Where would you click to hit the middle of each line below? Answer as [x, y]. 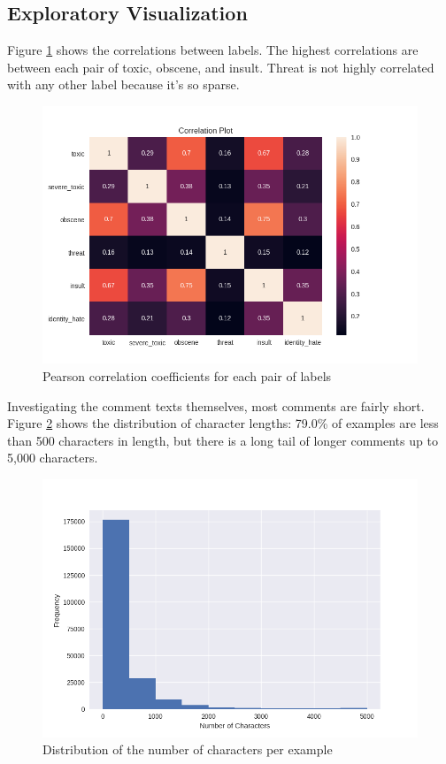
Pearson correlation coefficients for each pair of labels [187, 376]
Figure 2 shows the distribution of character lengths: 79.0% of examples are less [223, 423]
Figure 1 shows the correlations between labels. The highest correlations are [213, 50]
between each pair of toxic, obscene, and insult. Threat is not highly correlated [221, 67]
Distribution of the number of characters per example [188, 749]
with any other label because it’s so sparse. [123, 84]
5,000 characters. [53, 458]
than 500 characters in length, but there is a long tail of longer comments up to [223, 440]
